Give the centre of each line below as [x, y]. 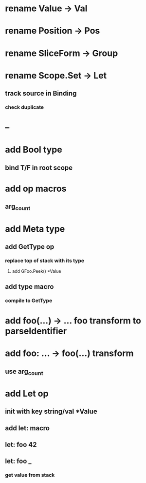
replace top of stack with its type [45, 261]
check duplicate [25, 107]
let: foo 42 [21, 445]
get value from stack [30, 475]
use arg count [24, 372]
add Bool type [34, 150]
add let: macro [27, 428]
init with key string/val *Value [51, 412]
